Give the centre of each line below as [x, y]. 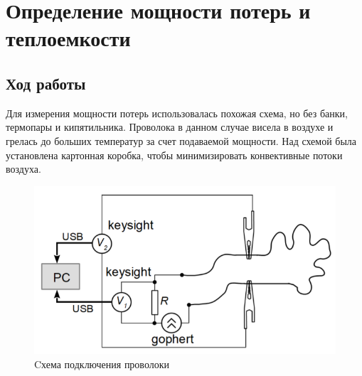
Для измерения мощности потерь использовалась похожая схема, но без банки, [177, 113]
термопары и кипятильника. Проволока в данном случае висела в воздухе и [170, 127]
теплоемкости [68, 38]
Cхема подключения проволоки [102, 364]
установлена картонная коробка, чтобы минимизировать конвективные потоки [174, 155]
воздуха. [23, 169]
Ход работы [46, 83]
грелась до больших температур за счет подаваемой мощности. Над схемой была [181, 140]
